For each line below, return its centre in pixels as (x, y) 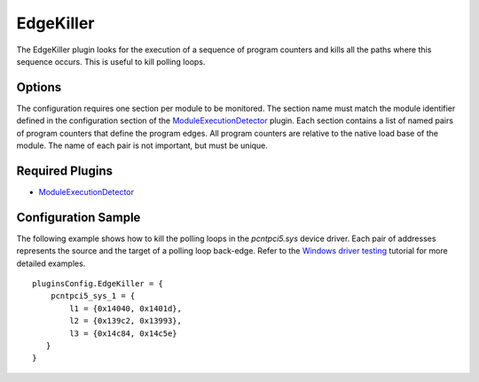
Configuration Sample (79, 217)
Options (39, 87)
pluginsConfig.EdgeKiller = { (98, 284)
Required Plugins (64, 171)
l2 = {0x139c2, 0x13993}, (126, 321)
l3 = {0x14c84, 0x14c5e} (123, 333)
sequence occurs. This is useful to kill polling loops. (111, 61)
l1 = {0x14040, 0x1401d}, (126, 308)
